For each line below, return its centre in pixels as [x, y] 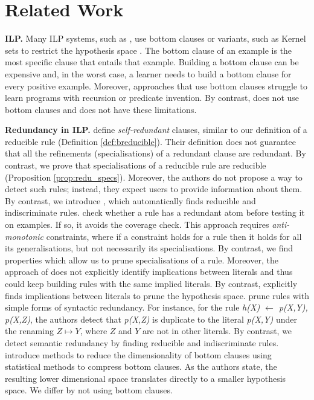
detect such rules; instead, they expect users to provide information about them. [154, 189]
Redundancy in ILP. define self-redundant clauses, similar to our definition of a [156, 130]
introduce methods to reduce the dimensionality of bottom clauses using [138, 354]
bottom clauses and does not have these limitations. [101, 109]
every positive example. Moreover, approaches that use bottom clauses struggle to [156, 85]
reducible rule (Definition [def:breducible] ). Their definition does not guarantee [150, 141]
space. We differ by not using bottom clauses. [89, 390]
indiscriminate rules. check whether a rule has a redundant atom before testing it [155, 212]
